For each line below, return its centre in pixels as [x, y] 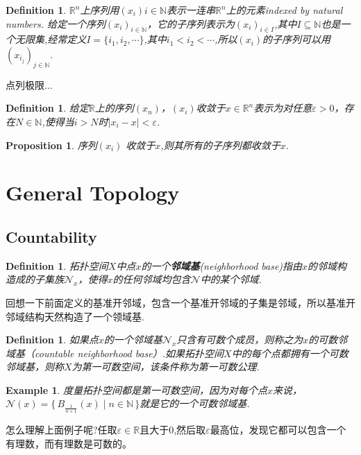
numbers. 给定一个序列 [56, 23]
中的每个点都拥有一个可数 [290, 353]
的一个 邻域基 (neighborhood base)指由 [222, 265]
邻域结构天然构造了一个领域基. [75, 316]
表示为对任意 [283, 108]
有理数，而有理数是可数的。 [69, 443]
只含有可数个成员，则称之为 [240, 340]
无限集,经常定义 [51, 39]
